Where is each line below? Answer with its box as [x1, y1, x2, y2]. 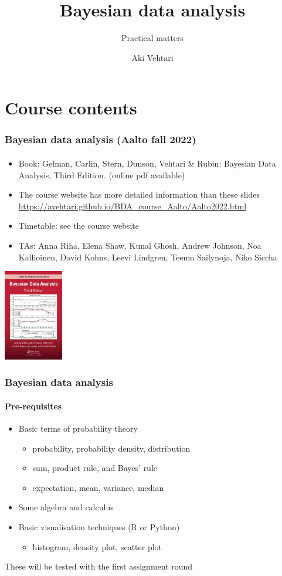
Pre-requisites [5, 399, 62, 412]
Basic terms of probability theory [18, 422, 138, 434]
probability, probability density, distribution [32, 442, 191, 454]
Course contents [5, 96, 137, 120]
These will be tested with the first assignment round [5, 560, 193, 572]
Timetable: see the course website [18, 219, 139, 232]
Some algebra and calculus [18, 501, 114, 513]
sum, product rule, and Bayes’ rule [32, 462, 158, 474]
